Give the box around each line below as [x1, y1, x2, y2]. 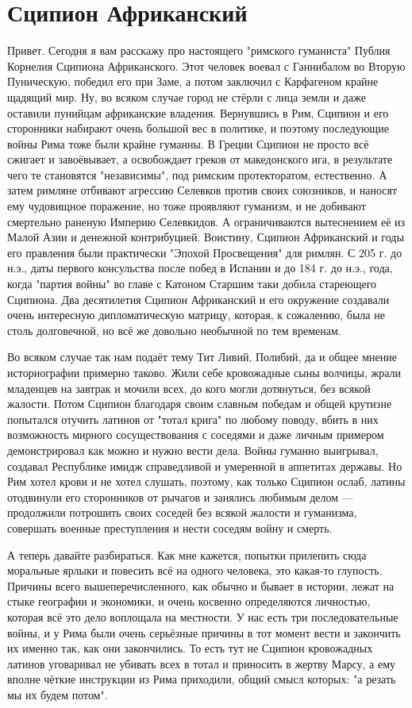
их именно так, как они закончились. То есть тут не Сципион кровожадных [7, 640, 373, 656]
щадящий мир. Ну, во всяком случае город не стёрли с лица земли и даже [7, 88, 366, 105]
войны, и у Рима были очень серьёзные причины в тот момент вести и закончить [7, 624, 401, 641]
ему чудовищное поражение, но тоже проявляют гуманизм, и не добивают [7, 198, 366, 214]
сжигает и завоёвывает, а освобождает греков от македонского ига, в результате [7, 151, 393, 167]
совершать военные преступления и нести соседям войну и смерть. [7, 519, 333, 536]
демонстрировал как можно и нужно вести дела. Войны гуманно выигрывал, [7, 441, 379, 458]
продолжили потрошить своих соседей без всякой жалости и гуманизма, [7, 504, 357, 521]
